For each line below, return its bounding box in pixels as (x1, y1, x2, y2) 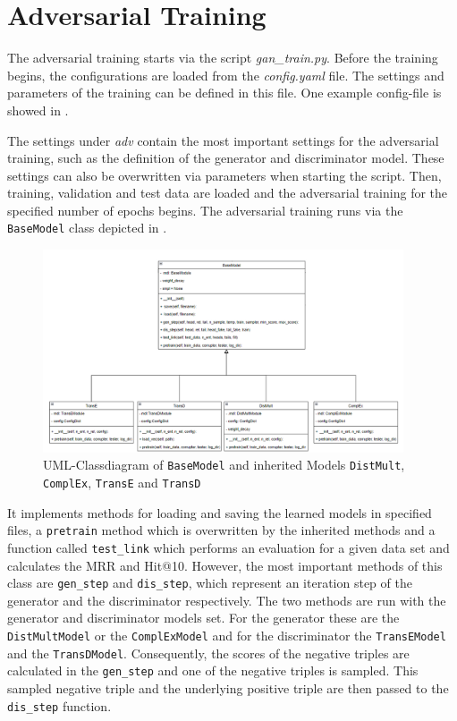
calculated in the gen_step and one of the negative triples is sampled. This (7, 661, 419, 680)
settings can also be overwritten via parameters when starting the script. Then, (7, 165, 442, 184)
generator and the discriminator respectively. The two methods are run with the (7, 590, 446, 609)
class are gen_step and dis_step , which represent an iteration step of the (7, 573, 412, 592)
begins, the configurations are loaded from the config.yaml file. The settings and (7, 65, 444, 84)
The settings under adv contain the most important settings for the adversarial (7, 131, 439, 149)
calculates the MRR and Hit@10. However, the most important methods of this (7, 556, 443, 574)
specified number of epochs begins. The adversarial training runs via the (7, 200, 403, 219)
